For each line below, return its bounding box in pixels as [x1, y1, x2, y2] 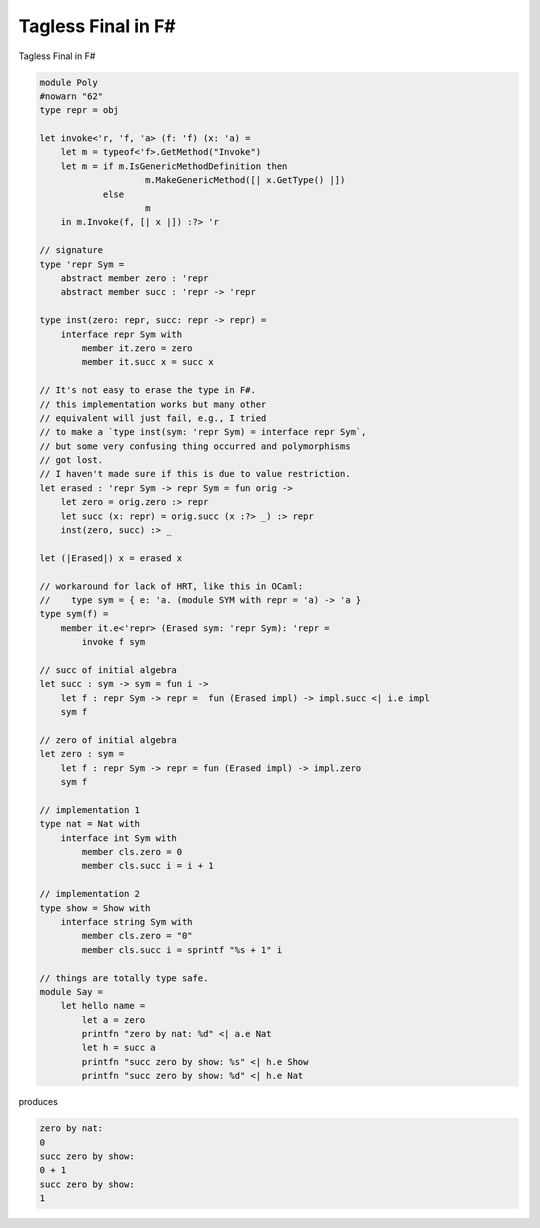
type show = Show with [39, 902, 151, 914]
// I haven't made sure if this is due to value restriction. [39, 468, 351, 480]
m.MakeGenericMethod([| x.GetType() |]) [145, 175, 346, 186]
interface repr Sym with [60, 328, 183, 340]
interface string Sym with [60, 916, 194, 927]
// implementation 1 [39, 804, 140, 815]
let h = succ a [81, 1042, 157, 1054]
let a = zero [81, 1014, 146, 1025]
